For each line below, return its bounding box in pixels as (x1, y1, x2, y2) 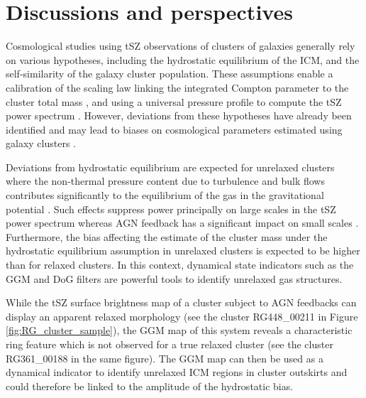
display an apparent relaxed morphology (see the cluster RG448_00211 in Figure (6, 308, 358, 323)
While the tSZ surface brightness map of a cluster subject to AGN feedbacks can (6, 295, 357, 310)
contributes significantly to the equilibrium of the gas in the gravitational (6, 188, 324, 203)
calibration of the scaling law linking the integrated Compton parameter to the (6, 80, 349, 95)
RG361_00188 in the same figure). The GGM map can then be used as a (6, 350, 323, 365)
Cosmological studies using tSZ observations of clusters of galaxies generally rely (6, 38, 355, 53)
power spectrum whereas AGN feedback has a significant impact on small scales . (6, 215, 359, 230)
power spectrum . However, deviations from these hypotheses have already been (6, 108, 352, 123)
